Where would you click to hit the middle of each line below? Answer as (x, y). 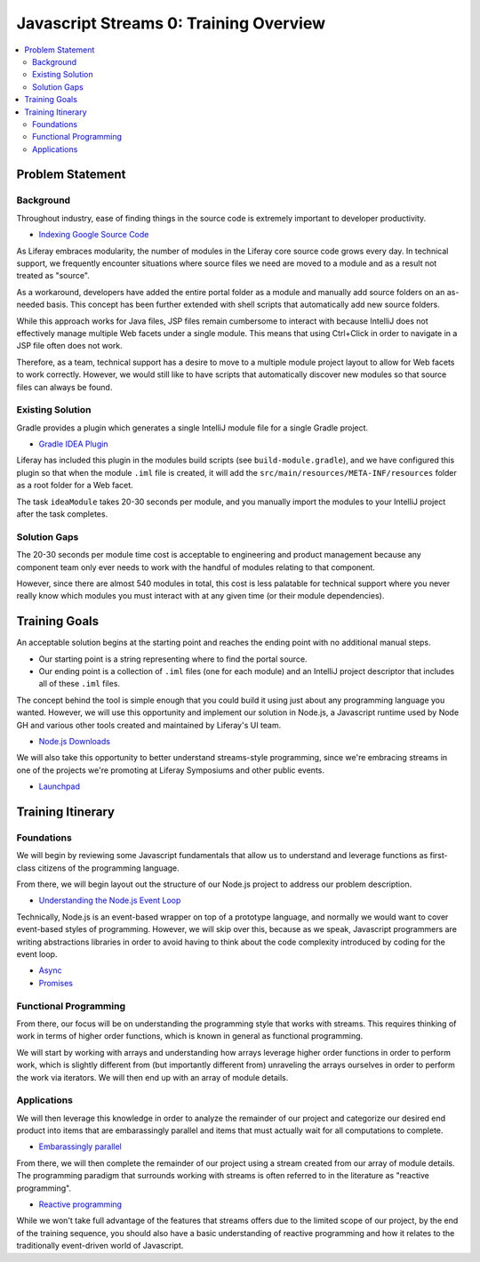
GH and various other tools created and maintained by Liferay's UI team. (149, 725)
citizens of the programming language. (108, 868)
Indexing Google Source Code (94, 235)
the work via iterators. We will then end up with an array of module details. (152, 1077)
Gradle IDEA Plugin (73, 444)
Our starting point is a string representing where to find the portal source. (173, 659)
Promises (56, 983)
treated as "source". (53, 276)
